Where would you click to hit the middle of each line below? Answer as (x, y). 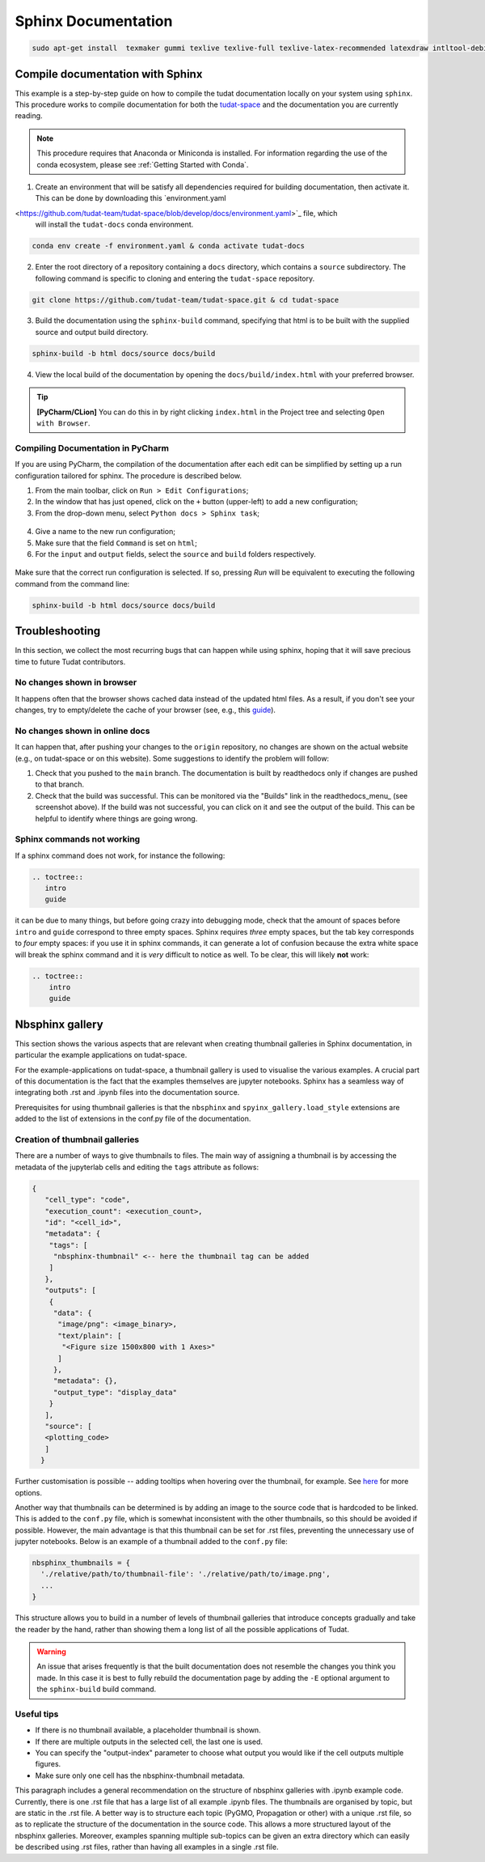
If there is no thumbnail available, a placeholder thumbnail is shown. (148, 1730)
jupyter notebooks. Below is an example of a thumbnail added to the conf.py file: (151, 1542)
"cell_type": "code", (88, 1200)
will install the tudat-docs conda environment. (114, 225)
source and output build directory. (92, 332)
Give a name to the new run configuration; (105, 532)
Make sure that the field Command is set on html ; (116, 543)
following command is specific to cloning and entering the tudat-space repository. (175, 278)
